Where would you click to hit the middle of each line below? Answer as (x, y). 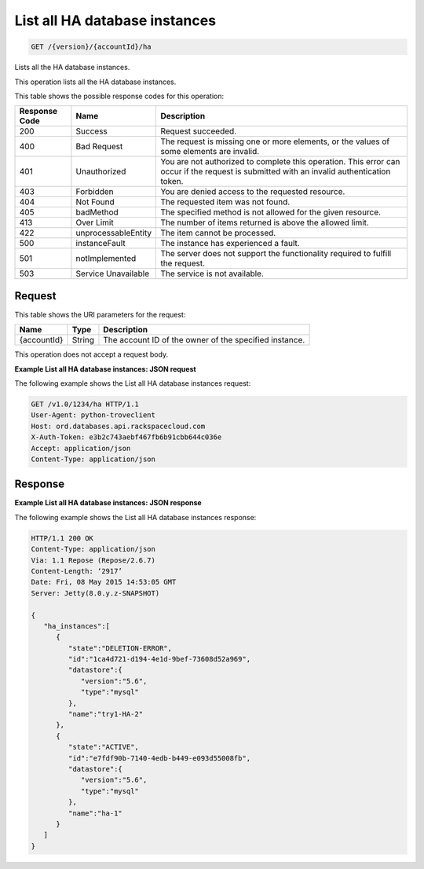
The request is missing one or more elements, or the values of (275, 141)
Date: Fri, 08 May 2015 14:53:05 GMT (104, 582)
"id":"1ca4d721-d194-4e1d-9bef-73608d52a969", (159, 659)
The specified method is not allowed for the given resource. (270, 212)
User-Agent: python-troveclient (93, 415)
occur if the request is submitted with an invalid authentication (276, 171)
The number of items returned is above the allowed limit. (265, 222)
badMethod (97, 212)
